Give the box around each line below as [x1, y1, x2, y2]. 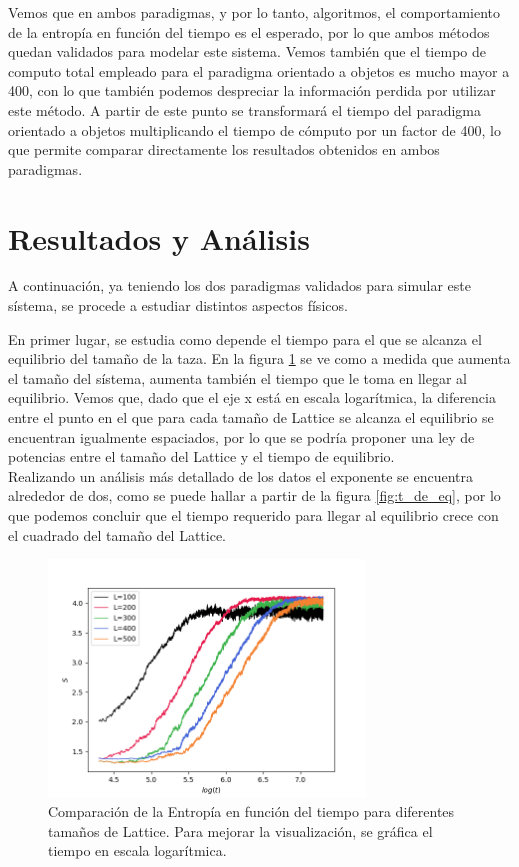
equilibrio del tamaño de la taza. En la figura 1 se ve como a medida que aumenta [8, 348, 511, 369]
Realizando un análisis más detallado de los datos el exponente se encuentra [8, 465, 473, 486]
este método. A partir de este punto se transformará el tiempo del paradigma [8, 99, 482, 120]
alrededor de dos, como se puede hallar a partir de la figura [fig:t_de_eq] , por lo [8, 485, 501, 506]
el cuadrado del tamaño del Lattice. [8, 524, 227, 545]
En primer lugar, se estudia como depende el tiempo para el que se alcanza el [8, 328, 482, 349]
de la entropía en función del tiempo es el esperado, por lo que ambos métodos [8, 21, 490, 42]
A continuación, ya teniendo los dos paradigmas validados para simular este [8, 275, 471, 296]
